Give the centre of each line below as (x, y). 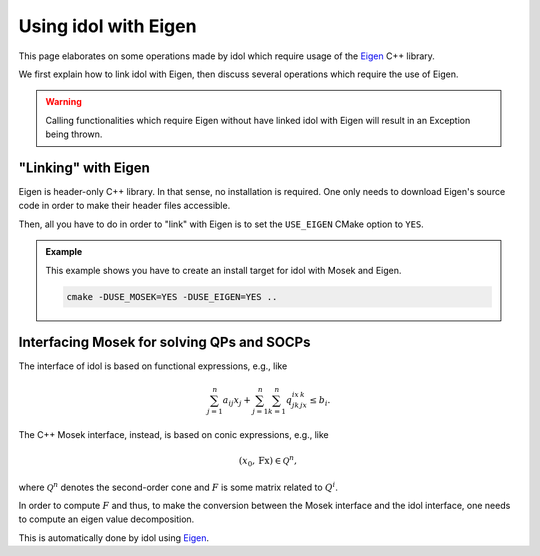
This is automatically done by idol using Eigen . (114, 537)
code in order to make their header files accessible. (124, 206)
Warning (63, 102)
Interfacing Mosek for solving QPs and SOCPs (164, 341)
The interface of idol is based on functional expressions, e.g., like (153, 366)
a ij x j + (237, 401)
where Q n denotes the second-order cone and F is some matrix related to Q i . (178, 486)
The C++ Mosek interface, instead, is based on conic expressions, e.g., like (173, 434)
